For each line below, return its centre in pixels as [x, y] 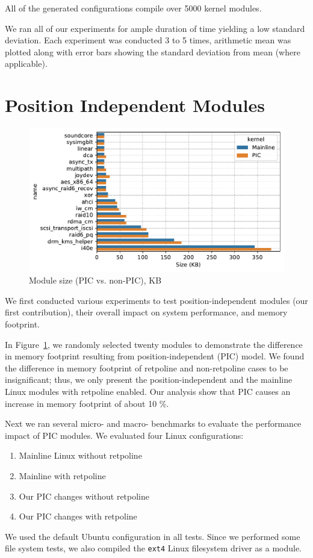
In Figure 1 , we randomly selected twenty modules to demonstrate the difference [154, 344]
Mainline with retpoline [62, 476]
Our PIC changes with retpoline [78, 516]
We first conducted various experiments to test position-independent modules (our [156, 300]
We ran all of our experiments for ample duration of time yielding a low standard [155, 28]
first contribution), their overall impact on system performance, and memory [146, 312]
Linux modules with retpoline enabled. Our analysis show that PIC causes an [148, 392]
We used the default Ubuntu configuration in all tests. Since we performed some [153, 536]
